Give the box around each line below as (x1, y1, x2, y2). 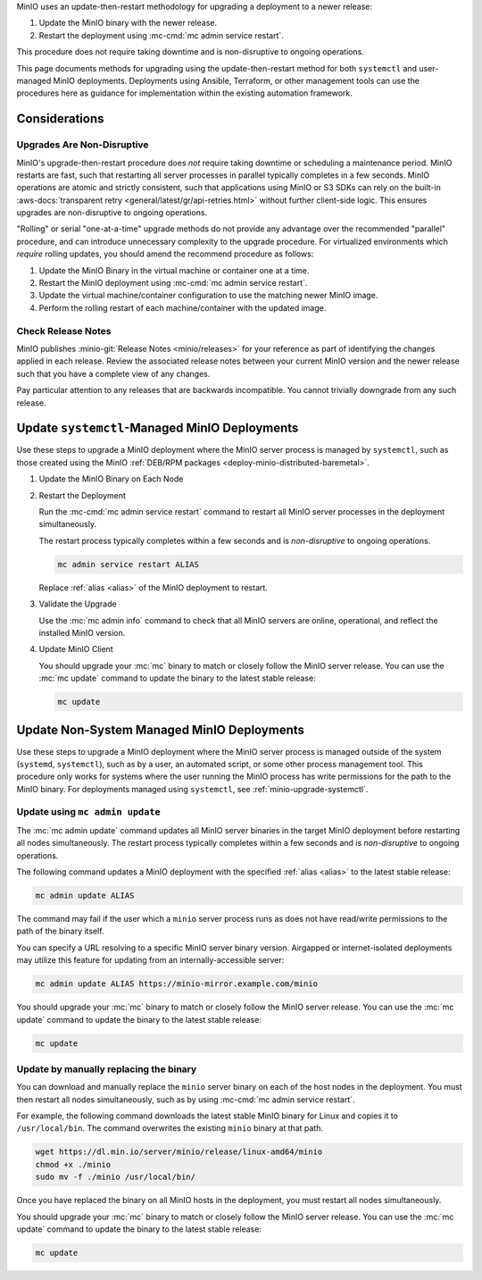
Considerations (16, 112, 104, 127)
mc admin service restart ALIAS (57, 559, 200, 569)
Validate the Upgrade (38, 598, 117, 609)
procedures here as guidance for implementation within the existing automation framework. (16, 88, 353, 98)
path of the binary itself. (16, 925, 104, 937)
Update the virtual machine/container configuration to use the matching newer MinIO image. (38, 290, 378, 301)
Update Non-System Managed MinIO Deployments (16, 723, 305, 738)
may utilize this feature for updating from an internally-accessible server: (16, 955, 285, 966)
